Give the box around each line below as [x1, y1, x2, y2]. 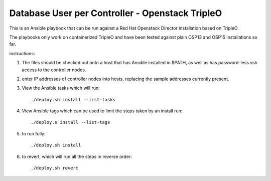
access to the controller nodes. [22, 67, 86, 73]
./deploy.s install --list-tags [31, 119, 110, 125]
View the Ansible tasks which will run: [22, 85, 100, 91]
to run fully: [22, 130, 46, 136]
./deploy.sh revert [31, 165, 79, 171]
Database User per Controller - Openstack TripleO [9, 8, 222, 19]
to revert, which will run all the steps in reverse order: [22, 153, 132, 159]
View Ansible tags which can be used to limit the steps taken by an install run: [22, 108, 183, 114]
